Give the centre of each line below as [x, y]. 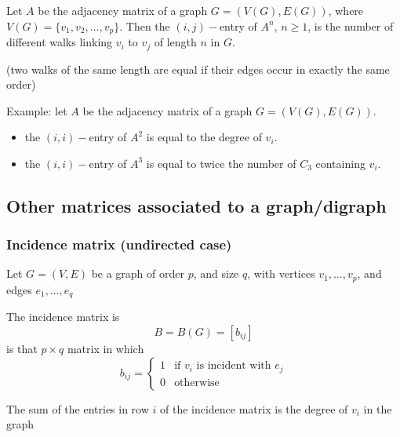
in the [378, 408]
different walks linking [60, 42]
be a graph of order [138, 273]
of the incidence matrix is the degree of [254, 408]
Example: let [37, 110]
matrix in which [105, 348]
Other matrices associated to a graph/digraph [196, 205]
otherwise [197, 382]
